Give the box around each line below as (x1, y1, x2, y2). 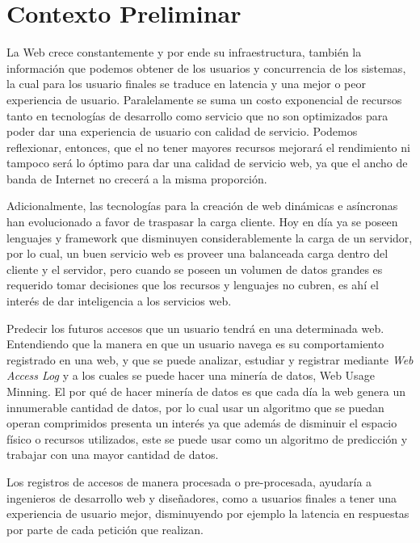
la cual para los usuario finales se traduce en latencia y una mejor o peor (6, 75, 366, 92)
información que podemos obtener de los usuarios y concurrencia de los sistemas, (6, 59, 406, 76)
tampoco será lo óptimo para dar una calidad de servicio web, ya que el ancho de (6, 154, 408, 171)
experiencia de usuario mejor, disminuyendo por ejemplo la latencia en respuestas (6, 505, 409, 522)
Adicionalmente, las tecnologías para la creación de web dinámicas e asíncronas (6, 197, 398, 214)
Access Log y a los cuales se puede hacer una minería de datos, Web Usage (6, 367, 375, 384)
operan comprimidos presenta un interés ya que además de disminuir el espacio (6, 415, 397, 431)
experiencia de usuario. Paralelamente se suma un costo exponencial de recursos (6, 90, 402, 107)
